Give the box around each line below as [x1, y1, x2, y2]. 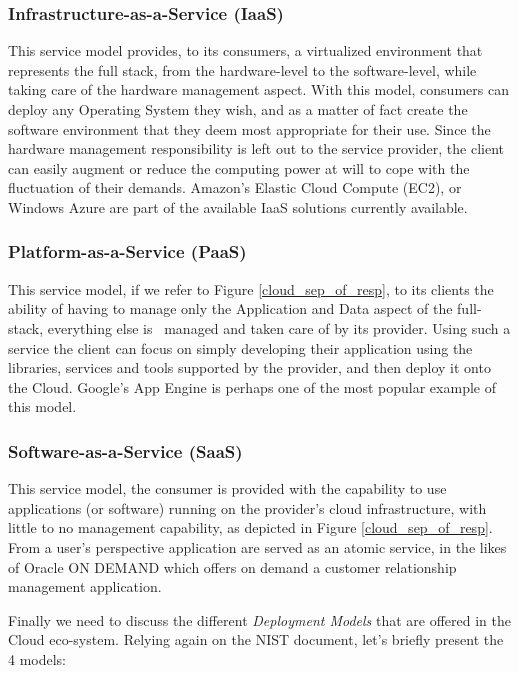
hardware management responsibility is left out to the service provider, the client [8, 138, 504, 159]
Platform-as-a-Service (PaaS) [8, 239, 247, 264]
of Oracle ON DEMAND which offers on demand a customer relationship [8, 556, 457, 577]
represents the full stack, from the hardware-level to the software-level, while [8, 59, 477, 80]
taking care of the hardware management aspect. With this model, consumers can [8, 79, 509, 100]
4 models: [8, 648, 67, 669]
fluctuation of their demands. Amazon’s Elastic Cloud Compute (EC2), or [8, 177, 462, 198]
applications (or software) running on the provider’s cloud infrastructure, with [8, 497, 487, 518]
